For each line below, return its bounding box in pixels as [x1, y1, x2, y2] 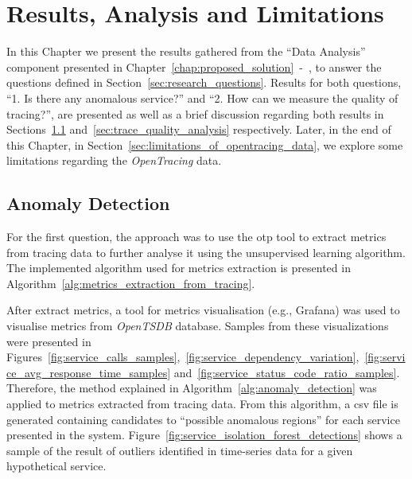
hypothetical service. [6, 458, 107, 474]
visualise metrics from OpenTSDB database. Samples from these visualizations [6, 317, 389, 334]
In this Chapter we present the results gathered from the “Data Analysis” [6, 43, 366, 60]
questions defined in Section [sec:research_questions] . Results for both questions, [6, 74, 402, 91]
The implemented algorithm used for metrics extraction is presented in [6, 259, 351, 276]
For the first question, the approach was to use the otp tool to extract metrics [6, 228, 387, 245]
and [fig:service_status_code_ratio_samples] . [173, 364, 400, 380]
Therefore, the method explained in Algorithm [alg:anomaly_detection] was [6, 380, 377, 396]
